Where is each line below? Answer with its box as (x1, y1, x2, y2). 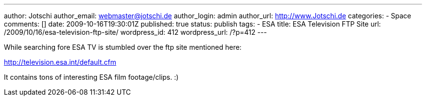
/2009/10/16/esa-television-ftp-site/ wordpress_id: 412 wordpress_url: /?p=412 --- (4, 28, 267, 36)
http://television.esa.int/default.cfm (4, 58, 116, 66)
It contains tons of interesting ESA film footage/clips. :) (4, 73, 179, 81)
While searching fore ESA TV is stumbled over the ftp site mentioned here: (4, 43, 242, 51)
